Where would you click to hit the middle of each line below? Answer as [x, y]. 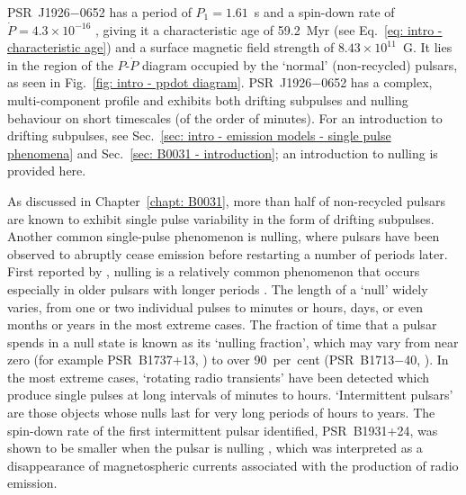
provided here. [47, 171]
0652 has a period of [135, 12]
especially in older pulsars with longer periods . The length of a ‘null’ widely [218, 288]
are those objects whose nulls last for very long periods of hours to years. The [221, 413]
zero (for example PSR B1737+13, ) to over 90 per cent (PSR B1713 [201, 360]
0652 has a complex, [377, 82]
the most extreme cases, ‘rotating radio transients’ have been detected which [219, 377]
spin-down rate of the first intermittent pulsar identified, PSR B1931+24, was [223, 430]
